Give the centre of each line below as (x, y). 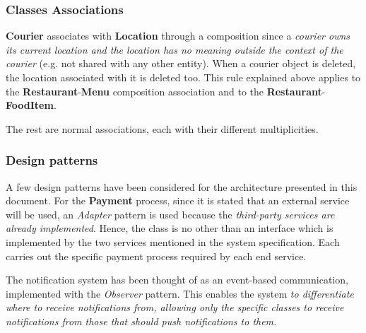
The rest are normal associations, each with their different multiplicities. (162, 128)
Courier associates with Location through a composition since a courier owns (178, 36)
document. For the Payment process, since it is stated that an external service (178, 200)
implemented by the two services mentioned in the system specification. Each (173, 241)
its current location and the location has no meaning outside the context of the (175, 49)
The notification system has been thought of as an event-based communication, (177, 280)
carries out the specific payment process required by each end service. (156, 256)
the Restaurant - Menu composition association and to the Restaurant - (166, 91)
